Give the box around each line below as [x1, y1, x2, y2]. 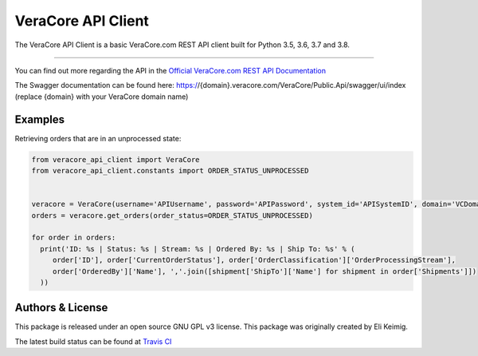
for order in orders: [31, 233, 116, 243]
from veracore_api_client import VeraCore [31, 155, 200, 164]
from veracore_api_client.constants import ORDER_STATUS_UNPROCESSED [31, 166, 309, 175]
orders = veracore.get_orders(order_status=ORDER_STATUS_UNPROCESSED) [31, 211, 314, 220]
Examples [14, 113, 65, 126]
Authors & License [14, 301, 108, 314]
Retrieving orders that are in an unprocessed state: [14, 133, 182, 143]
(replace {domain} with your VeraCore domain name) [14, 92, 189, 101]
